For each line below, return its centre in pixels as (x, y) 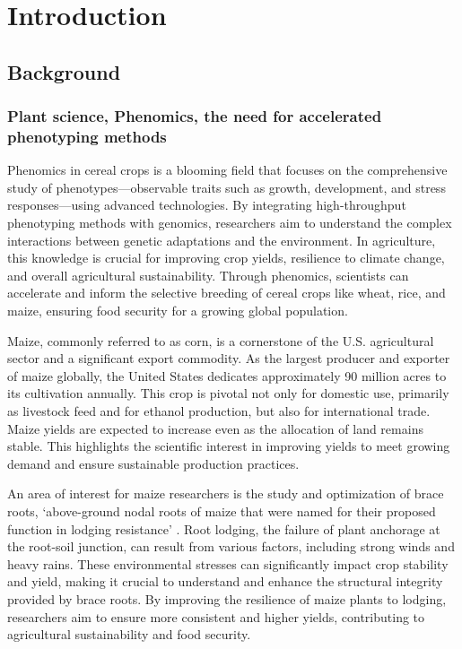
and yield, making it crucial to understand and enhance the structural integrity (225, 581)
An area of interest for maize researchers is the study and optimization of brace (226, 493)
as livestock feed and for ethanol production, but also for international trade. (219, 411)
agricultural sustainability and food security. (129, 634)
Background (64, 71)
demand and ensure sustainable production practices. (153, 463)
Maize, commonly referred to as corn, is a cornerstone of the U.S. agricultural (221, 340)
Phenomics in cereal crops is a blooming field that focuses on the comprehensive (227, 170)
